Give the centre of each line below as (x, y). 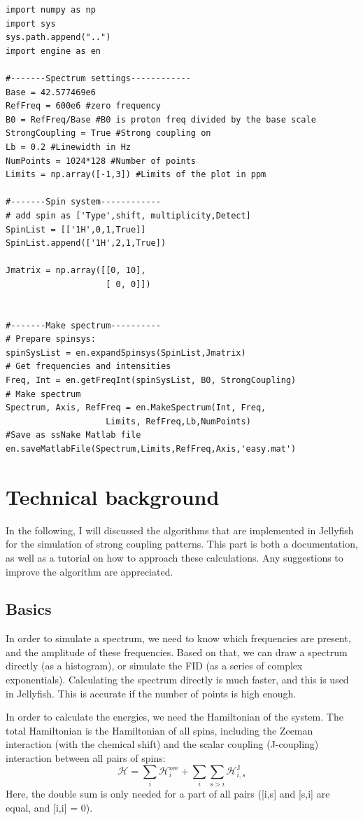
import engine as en (54, 51)
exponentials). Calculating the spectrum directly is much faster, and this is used (177, 680)
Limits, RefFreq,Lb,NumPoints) (178, 421)
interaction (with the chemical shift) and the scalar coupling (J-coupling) (162, 744)
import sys (31, 23)
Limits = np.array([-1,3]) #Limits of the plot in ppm (136, 175)
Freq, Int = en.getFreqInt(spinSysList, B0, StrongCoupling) (151, 381)
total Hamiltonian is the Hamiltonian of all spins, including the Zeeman (159, 730)
